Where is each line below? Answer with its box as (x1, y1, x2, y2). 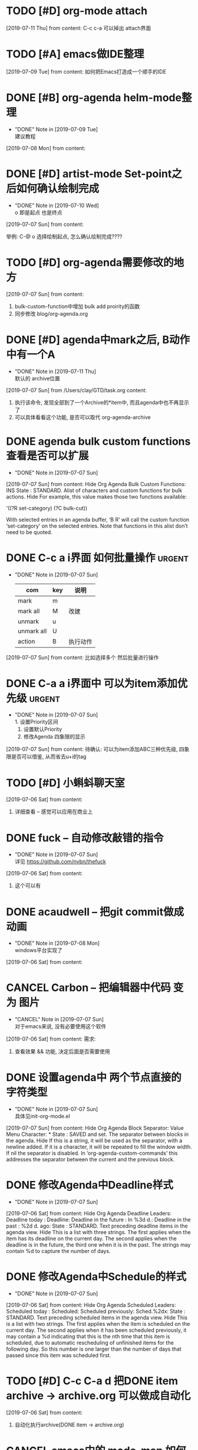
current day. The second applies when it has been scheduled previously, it (6, 1326, 187, 1334)
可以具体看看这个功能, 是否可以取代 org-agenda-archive (14, 413, 151, 420)
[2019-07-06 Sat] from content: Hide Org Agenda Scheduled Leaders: (6, 1302, 176, 1308)
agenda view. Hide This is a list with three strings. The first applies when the (6, 1229, 191, 1236)
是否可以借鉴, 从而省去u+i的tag (11, 753, 87, 760)
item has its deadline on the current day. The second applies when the (6, 1235, 177, 1242)
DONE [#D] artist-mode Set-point (6, 167, 172, 180)
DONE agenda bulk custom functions (6, 435, 191, 448)
